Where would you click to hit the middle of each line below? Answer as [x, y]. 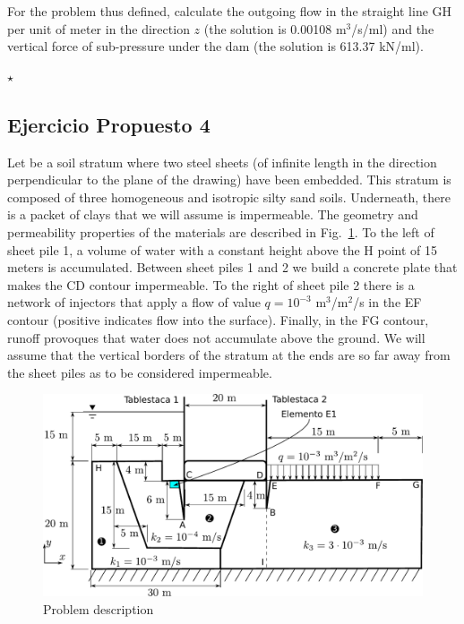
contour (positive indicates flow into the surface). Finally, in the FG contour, [218, 319]
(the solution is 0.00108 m [275, 28]
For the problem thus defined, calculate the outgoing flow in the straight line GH [230, 11]
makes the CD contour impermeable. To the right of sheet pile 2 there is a [211, 284]
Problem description [99, 608]
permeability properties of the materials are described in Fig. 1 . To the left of [221, 231]
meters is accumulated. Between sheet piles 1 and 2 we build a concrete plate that [232, 267]
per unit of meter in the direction [99, 28]
